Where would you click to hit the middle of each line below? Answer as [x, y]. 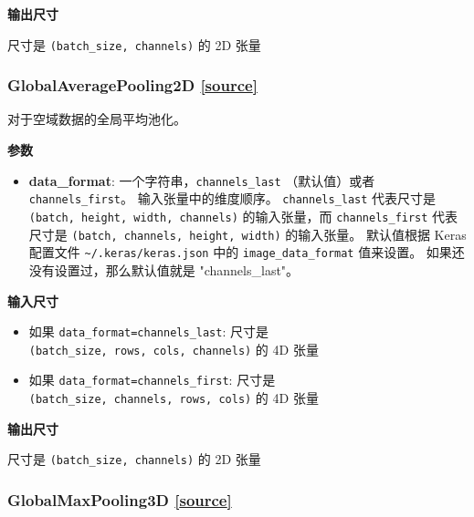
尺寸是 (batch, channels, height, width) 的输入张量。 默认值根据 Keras [248, 234]
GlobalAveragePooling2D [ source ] [132, 85]
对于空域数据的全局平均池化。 [97, 119]
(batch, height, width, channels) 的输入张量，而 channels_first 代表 [243, 216]
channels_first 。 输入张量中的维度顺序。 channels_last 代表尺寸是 [232, 198]
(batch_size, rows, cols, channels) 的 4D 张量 [174, 349]
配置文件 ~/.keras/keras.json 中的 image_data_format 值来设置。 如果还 [247, 252]
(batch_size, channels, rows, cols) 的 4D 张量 [174, 398]
